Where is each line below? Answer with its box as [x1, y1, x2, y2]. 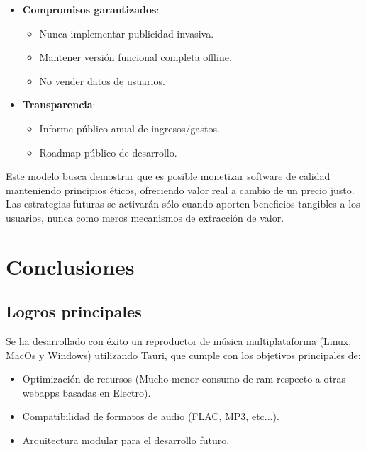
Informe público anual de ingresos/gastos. [39, 120, 220, 135]
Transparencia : [22, 97, 96, 112]
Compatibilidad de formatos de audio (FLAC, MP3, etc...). [22, 409, 279, 424]
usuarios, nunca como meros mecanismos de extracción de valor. [6, 210, 284, 225]
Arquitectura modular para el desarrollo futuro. [22, 433, 230, 448]
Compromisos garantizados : [22, 2, 160, 16]
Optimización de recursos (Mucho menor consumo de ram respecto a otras [22, 371, 345, 386]
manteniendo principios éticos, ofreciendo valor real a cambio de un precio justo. [6, 182, 355, 197]
